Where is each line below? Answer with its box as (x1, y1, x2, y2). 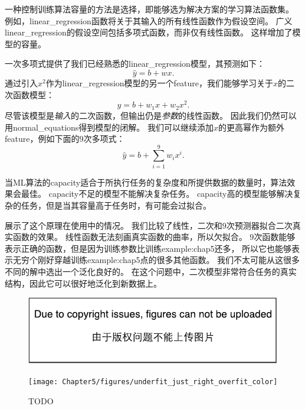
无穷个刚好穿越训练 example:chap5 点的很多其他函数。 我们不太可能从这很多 (12, 254, 300, 266)
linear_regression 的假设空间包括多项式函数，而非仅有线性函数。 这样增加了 (5, 26, 293, 38)
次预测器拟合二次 (226, 219, 293, 231)
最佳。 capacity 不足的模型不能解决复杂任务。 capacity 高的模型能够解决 (21, 187, 293, 200)
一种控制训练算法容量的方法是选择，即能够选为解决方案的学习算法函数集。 (5, 3, 294, 15)
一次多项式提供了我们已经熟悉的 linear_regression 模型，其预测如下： (5, 57, 265, 70)
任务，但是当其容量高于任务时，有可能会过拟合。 (21, 199, 211, 211)
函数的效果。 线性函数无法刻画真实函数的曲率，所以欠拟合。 (12, 231, 247, 243)
